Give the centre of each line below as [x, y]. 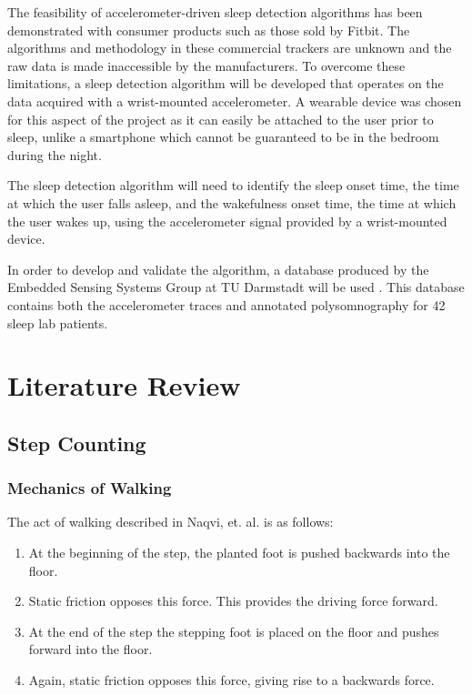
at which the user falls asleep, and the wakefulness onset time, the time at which [232, 202]
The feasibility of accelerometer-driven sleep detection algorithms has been [215, 12]
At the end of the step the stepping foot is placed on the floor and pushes [234, 631]
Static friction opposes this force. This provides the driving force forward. [233, 601]
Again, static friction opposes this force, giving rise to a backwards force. [231, 680]
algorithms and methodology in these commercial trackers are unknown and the [230, 48]
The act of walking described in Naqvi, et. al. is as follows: [171, 522]
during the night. [55, 154]
